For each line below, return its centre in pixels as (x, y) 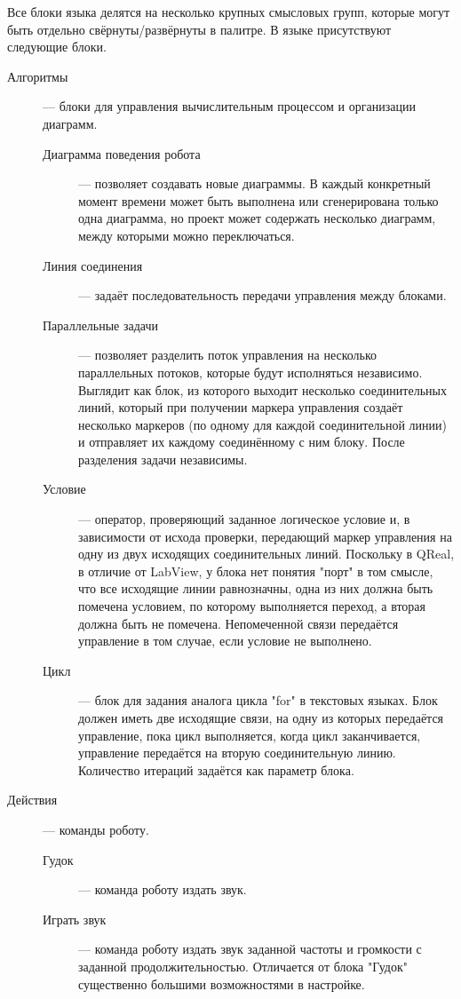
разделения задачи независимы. (163, 459)
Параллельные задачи (101, 325)
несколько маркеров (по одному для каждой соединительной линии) (263, 424)
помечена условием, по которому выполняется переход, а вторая (252, 606)
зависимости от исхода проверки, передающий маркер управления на (265, 536)
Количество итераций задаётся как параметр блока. (216, 769)
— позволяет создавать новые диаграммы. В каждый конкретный (254, 183)
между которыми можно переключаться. (187, 235)
